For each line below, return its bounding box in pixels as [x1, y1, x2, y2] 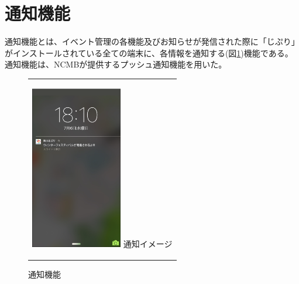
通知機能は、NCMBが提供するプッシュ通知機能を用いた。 [5, 58, 227, 70]
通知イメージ [123, 237, 173, 249]
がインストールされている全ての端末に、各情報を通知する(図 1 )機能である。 [5, 46, 293, 59]
